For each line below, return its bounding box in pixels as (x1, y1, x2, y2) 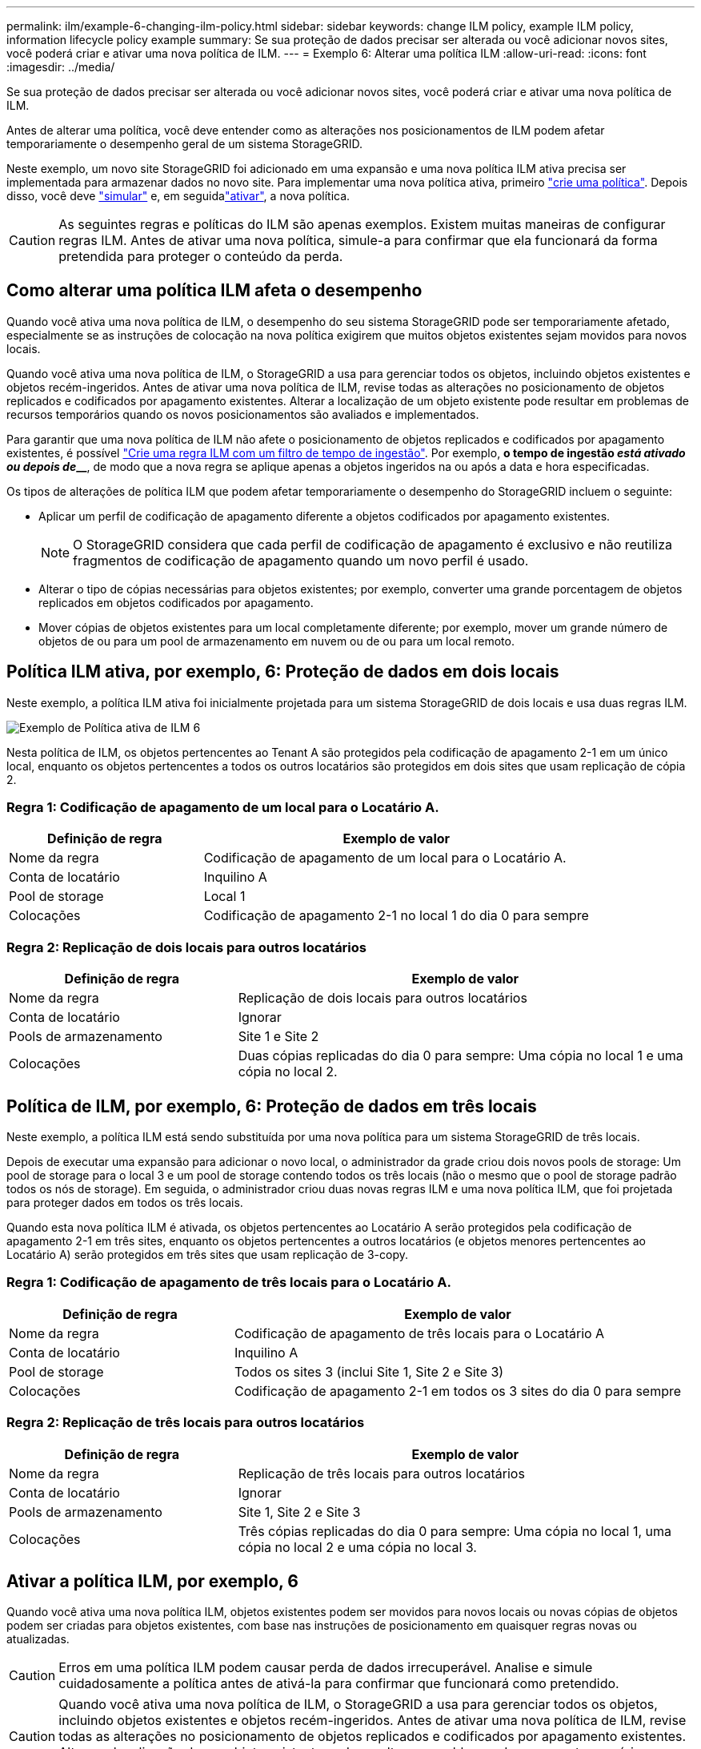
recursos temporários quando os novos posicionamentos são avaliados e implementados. (6, 407, 479, 421)
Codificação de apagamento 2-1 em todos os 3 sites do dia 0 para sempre (234, 1382, 682, 1399)
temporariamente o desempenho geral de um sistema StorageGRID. (6, 137, 363, 151)
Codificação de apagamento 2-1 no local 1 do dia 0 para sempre (203, 907, 589, 924)
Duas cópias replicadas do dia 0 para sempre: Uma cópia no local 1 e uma (238, 1047, 683, 1064)
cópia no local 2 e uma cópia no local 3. (238, 1538, 477, 1555)
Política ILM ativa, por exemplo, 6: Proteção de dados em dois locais (6, 661, 559, 682)
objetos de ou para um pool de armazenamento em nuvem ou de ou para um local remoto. (38, 633, 515, 648)
